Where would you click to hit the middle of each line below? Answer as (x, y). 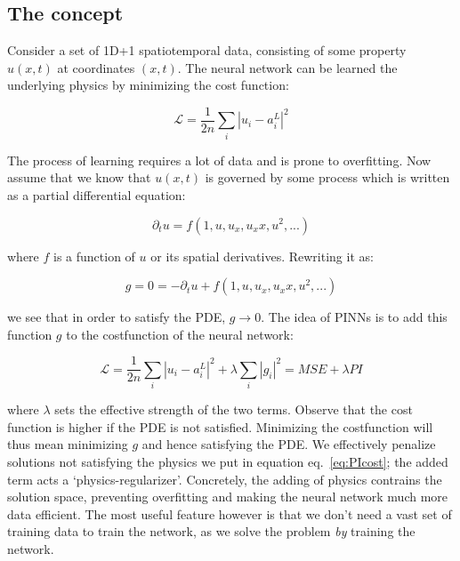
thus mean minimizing (68, 444)
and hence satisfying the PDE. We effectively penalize (289, 444)
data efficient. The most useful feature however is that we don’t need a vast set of (230, 513)
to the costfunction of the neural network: (180, 334)
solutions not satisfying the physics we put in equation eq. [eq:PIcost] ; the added (228, 461)
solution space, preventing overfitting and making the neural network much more (228, 497)
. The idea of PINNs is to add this (354, 317)
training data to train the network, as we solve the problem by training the (211, 531)
